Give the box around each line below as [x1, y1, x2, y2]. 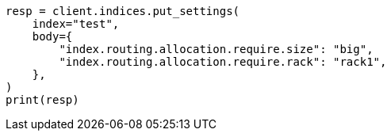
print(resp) [6, 93, 79, 106]
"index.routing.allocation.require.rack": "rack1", [59, 55, 387, 68]
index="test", [32, 17, 120, 30]
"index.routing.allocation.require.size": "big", [59, 43, 374, 55]
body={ [32, 30, 73, 43]
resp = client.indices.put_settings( [6, 5, 240, 17]
